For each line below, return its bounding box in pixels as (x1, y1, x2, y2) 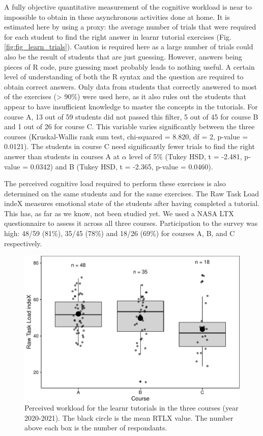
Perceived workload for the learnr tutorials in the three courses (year (24, 402, 239, 413)
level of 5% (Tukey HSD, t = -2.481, (129, 151, 242, 161)
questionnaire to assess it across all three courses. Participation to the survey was (4, 218, 258, 228)
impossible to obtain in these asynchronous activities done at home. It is (4, 11, 230, 22)
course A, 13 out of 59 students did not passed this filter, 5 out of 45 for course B (4, 111, 258, 122)
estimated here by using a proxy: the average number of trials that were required (4, 21, 256, 32)
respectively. (4, 238, 42, 248)
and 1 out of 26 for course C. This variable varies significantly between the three (4, 121, 255, 132)
